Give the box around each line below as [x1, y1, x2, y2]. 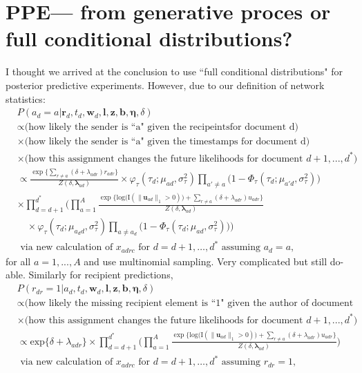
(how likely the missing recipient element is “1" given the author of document [24, 298, 354, 309]
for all [6, 254, 31, 268]
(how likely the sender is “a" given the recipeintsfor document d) [24, 122, 298, 133]
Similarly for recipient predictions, [28, 267, 173, 282]
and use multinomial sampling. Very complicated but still [84, 254, 327, 268]
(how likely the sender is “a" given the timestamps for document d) [24, 137, 310, 147]
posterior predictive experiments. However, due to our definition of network [6, 77, 325, 92]
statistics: [6, 91, 46, 106]
